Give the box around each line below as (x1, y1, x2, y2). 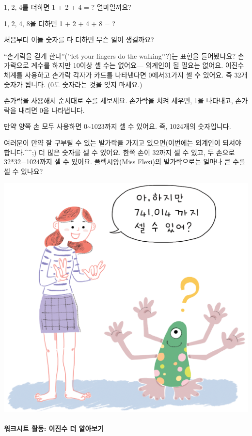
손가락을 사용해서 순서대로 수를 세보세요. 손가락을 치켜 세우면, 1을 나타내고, (4, 95, 233, 106)
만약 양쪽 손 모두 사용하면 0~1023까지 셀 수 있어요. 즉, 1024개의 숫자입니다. (4, 121, 231, 131)
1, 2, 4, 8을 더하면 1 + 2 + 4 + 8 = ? (4, 18, 115, 28)
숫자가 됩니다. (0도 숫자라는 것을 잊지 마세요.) (4, 79, 142, 89)
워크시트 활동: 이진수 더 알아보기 (4, 423, 104, 434)
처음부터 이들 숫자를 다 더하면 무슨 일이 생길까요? (4, 34, 154, 45)
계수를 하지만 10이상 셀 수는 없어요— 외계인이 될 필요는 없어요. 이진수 (31, 60, 244, 70)
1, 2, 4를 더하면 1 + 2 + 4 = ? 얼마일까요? (4, 2, 131, 12)
